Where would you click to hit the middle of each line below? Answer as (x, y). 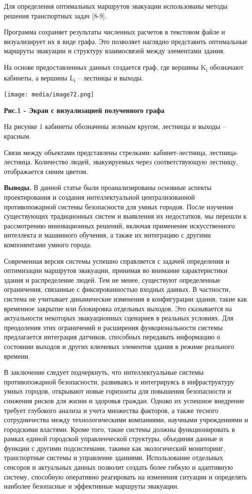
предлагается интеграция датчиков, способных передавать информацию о (112, 337)
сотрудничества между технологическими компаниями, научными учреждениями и (126, 420)
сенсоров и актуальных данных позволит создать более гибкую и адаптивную (118, 467)
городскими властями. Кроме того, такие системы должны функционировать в (119, 429)
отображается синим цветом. (46, 171)
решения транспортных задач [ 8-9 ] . (55, 15)
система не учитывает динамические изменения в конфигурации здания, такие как (126, 298)
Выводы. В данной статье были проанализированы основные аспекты (108, 187)
